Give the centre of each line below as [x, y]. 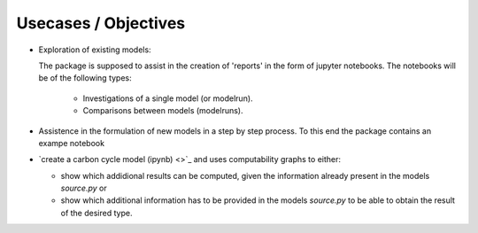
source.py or [84, 188]
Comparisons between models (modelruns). [163, 111]
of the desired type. [96, 213]
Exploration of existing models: [95, 50]
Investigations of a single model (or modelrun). [168, 98]
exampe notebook [72, 143]
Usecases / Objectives [101, 23]
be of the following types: [85, 78]
